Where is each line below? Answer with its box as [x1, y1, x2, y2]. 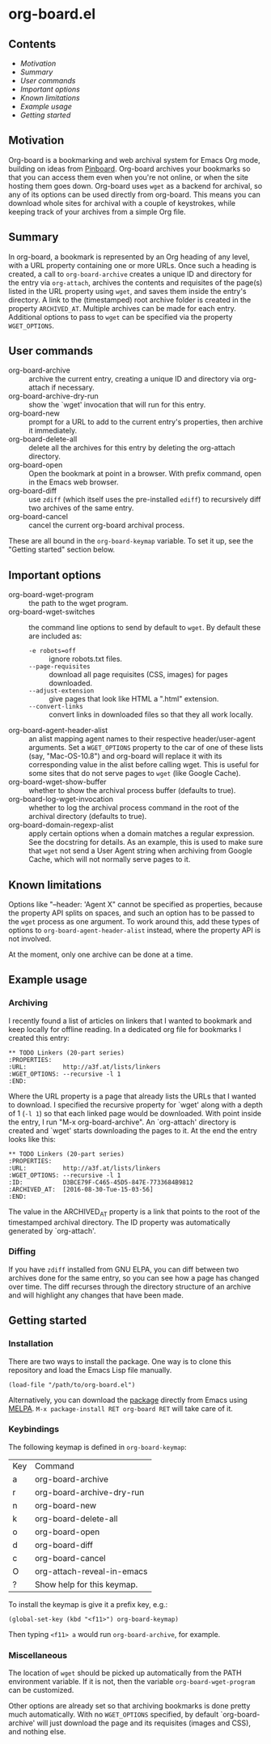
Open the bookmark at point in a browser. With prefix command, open [28, 469, 261, 479]
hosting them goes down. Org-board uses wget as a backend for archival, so [8, 181, 263, 190]
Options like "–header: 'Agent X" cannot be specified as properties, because [8, 900, 263, 910]
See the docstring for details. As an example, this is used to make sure [28, 838, 264, 847]
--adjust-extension [28, 687, 95, 695]
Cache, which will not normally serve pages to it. [28, 855, 191, 864]
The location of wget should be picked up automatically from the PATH [8, 1668, 242, 1678]
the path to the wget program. [28, 599, 129, 608]
